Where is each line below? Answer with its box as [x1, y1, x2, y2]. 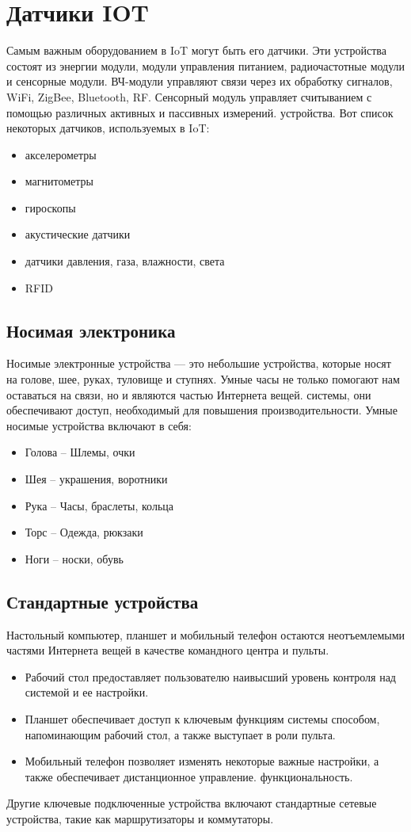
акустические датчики [25, 226, 131, 242]
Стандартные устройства [6, 589, 199, 613]
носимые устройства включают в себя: [6, 417, 192, 433]
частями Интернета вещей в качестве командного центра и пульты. [6, 642, 329, 658]
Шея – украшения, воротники [25, 471, 168, 487]
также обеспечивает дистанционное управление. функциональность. [25, 768, 353, 784]
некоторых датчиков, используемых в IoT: [6, 120, 210, 136]
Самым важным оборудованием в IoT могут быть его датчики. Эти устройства [6, 42, 387, 59]
